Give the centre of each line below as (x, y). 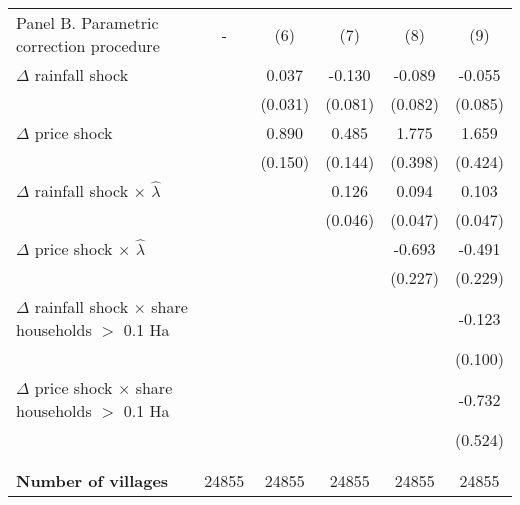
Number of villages (92, 480)
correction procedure (88, 45)
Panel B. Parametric (87, 22)
